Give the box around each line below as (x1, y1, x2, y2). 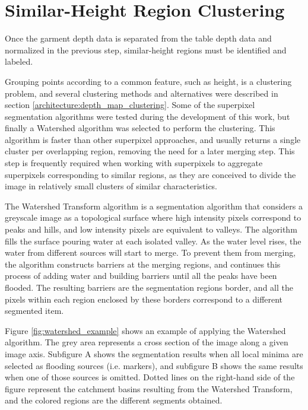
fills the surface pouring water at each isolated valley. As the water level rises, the (5, 234, 301, 247)
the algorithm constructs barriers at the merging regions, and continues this (5, 258, 281, 270)
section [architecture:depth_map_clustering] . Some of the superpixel (5, 98, 255, 111)
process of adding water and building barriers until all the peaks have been (5, 269, 277, 282)
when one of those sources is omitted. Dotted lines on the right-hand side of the (5, 371, 295, 383)
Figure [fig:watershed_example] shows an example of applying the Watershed (5, 324, 286, 336)
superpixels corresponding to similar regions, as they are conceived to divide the (5, 168, 296, 180)
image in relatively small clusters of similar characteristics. (5, 180, 218, 192)
